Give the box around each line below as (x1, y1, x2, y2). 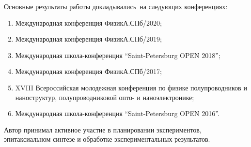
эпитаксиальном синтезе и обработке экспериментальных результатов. (4, 134, 210, 144)
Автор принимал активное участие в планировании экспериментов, (4, 124, 202, 134)
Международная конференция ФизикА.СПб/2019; (15, 34, 162, 44)
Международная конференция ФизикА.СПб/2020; (15, 17, 162, 28)
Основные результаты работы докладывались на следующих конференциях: (4, 1, 228, 11)
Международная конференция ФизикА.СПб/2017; (15, 66, 162, 76)
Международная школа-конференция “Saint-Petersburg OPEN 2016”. (15, 108, 220, 118)
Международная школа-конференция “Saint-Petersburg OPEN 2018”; (15, 50, 220, 60)
